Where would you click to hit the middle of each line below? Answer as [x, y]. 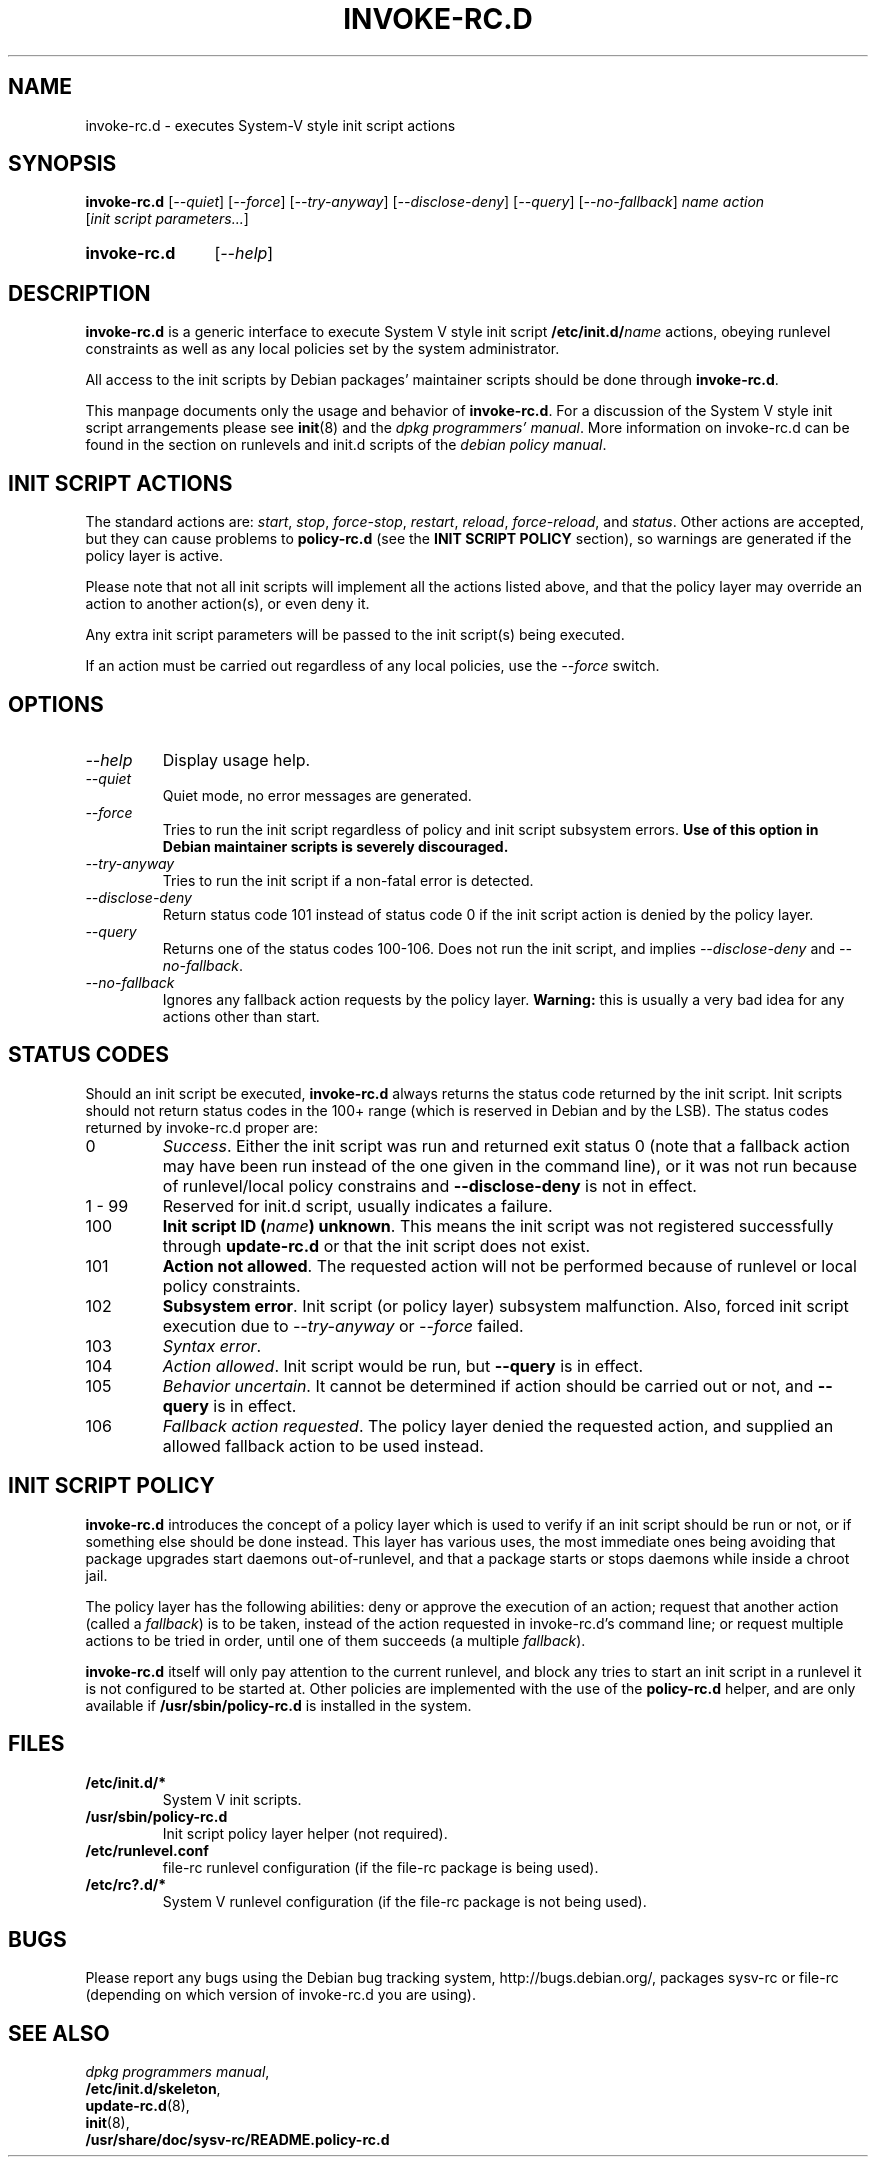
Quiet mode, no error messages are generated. [317, 795]
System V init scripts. [232, 1799]
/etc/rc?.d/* [126, 1884]
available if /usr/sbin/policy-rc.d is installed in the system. [278, 1705]
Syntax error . [212, 1345]
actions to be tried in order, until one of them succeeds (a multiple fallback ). [335, 1640]
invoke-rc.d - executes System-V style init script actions [270, 125]
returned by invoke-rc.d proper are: [202, 1127]
